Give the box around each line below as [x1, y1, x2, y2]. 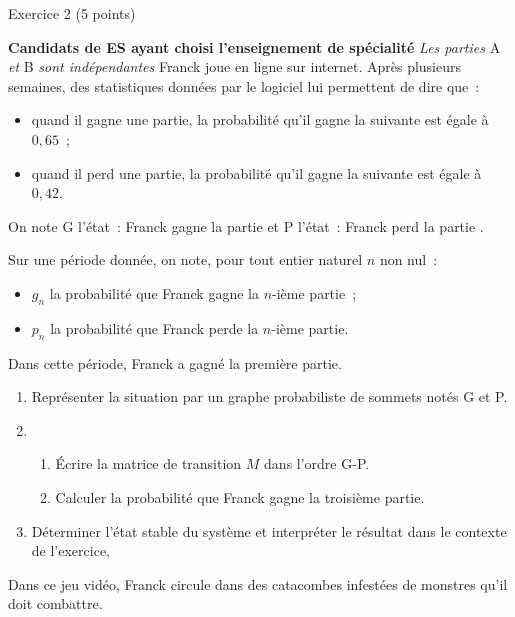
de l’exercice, [31, 540, 110, 561]
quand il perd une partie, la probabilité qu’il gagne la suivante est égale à [31, 162, 482, 183]
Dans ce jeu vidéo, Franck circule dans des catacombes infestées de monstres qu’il [8, 573, 508, 594]
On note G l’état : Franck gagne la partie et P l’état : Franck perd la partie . [8, 215, 484, 236]
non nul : [379, 249, 438, 270]
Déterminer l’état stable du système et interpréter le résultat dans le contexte [31, 520, 507, 541]
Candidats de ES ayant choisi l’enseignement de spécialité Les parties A [8, 36, 501, 57]
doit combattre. [8, 593, 103, 614]
